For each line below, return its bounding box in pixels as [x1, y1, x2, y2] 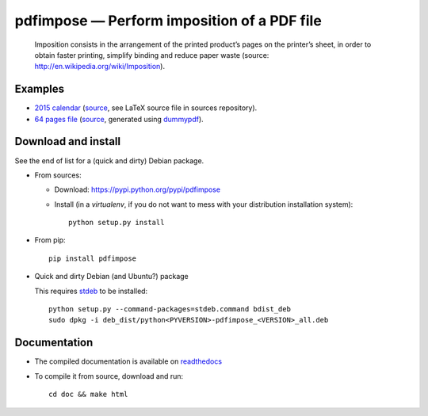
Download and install [14, 135, 121, 148]
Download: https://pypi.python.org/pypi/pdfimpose [54, 185, 221, 194]
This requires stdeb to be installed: [34, 286, 148, 296]
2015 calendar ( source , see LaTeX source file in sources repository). [34, 103, 258, 113]
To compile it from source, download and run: [34, 371, 184, 380]
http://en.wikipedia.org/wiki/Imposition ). [34, 62, 166, 71]
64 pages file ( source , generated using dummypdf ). [34, 114, 204, 124]
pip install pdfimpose [48, 254, 137, 263]
